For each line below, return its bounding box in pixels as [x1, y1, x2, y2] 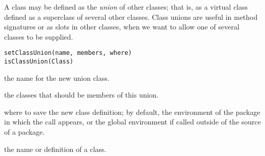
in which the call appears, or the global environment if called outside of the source [4, 116, 261, 127]
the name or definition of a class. [4, 143, 107, 154]
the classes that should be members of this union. [4, 89, 159, 100]
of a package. [4, 127, 45, 137]
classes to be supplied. [4, 31, 73, 42]
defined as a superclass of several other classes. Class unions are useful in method [4, 11, 258, 22]
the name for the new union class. [4, 72, 110, 83]
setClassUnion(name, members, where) [4, 49, 132, 57]
